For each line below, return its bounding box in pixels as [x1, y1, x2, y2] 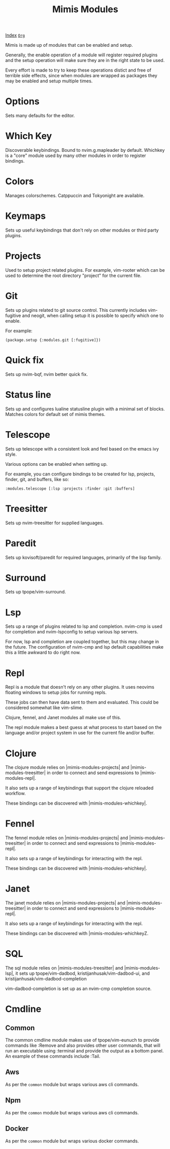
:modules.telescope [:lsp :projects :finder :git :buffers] [5, 486, 135, 491]
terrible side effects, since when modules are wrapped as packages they [5, 73, 157, 79]
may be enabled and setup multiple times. [5, 78, 93, 84]
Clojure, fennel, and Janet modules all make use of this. [5, 715, 121, 721]
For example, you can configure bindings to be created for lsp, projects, [5, 471, 155, 477]
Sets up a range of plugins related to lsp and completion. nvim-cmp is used [5, 623, 162, 629]
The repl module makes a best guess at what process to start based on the [5, 724, 162, 730]
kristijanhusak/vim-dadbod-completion [5, 976, 87, 982]
